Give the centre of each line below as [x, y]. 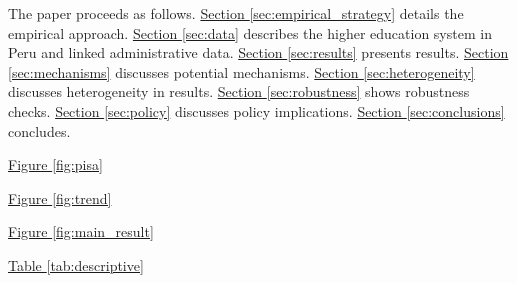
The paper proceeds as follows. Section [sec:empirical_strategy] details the [236, 13]
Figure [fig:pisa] [55, 164]
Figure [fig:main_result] [81, 231]
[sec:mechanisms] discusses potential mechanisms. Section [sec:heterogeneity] [241, 71]
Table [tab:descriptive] [76, 264]
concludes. [39, 130]
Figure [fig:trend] [60, 197]
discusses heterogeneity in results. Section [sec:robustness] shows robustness [239, 91]
